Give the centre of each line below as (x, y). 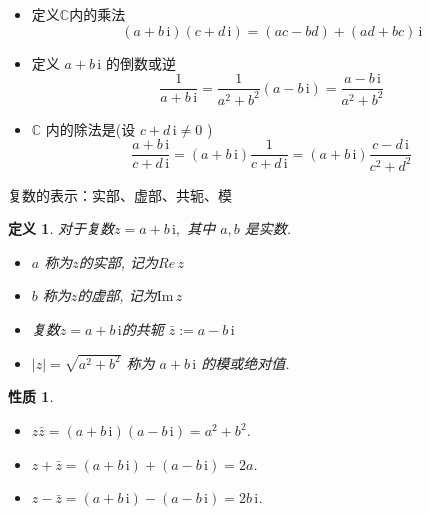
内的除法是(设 (90, 128)
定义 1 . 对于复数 (61, 228)
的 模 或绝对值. (245, 362)
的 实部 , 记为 (118, 261)
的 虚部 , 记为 (117, 295)
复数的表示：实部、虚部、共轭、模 (120, 194)
